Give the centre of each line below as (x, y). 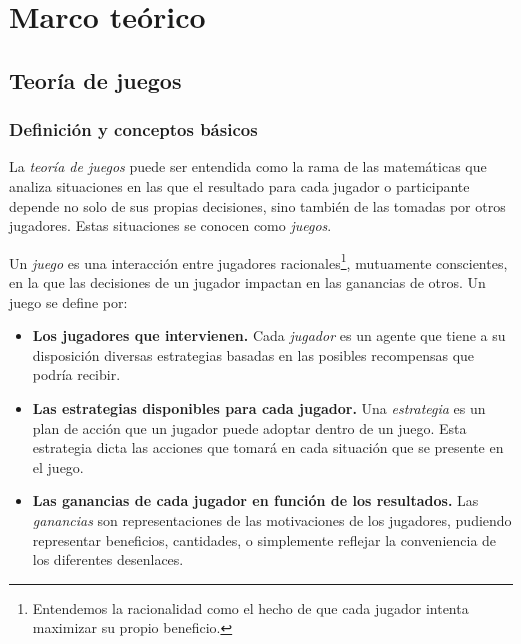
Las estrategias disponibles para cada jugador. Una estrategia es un (259, 407)
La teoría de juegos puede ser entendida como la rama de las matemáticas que (248, 166)
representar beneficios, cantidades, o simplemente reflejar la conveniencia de (264, 539)
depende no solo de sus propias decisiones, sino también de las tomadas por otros (257, 205)
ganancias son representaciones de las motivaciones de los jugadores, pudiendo (272, 519)
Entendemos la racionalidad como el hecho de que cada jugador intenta (250, 607)
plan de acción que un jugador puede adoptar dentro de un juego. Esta (249, 427)
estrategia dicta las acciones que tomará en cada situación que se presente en (268, 447)
